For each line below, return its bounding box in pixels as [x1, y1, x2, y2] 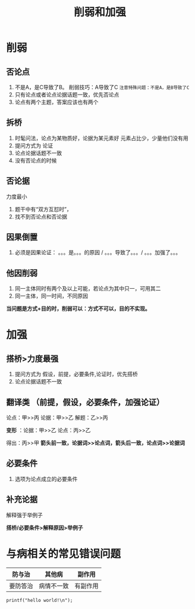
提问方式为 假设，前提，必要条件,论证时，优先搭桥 [14, 370, 138, 378]
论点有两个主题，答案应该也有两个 [14, 99, 99, 105]
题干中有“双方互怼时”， [14, 205, 73, 213]
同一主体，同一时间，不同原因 [14, 292, 88, 299]
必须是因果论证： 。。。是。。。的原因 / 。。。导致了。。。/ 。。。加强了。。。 [14, 249, 181, 256]
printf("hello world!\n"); [6, 597, 73, 603]
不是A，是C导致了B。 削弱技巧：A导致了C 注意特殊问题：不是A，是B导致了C [14, 84, 190, 90]
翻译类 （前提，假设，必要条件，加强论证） [6, 397, 165, 407]
